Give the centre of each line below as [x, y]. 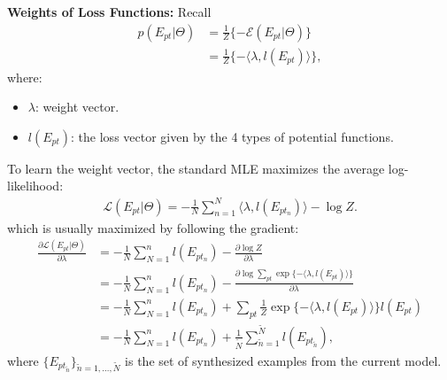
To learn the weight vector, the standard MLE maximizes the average [196, 168]
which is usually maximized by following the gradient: [153, 227]
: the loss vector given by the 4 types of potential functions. [232, 136]
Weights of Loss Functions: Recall [109, 12]
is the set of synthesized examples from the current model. [283, 360]
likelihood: [35, 186]
